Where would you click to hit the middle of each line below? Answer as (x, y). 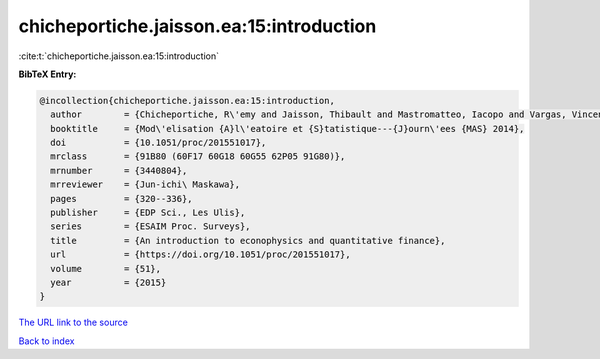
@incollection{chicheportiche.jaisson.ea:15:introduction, (187, 100)
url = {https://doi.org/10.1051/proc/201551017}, (200, 254)
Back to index (46, 341)
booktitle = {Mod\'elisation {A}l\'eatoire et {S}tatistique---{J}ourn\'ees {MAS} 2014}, (287, 128)
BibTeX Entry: (47, 74)
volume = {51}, (106, 268)
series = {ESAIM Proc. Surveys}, (150, 226)
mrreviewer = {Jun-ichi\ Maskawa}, (145, 184)
